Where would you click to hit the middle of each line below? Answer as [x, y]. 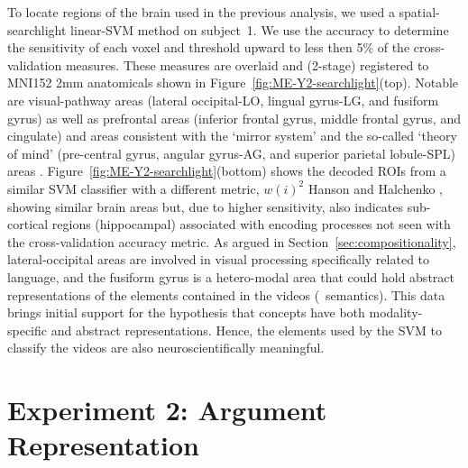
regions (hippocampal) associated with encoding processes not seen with [251, 224]
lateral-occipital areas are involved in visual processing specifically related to [219, 259]
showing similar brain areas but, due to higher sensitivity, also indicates [205, 206]
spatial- [419, 12]
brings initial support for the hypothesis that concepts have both [186, 312]
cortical [28, 224]
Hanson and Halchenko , [376, 188]
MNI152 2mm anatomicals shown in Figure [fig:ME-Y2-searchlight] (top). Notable [233, 83]
